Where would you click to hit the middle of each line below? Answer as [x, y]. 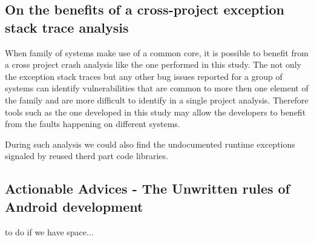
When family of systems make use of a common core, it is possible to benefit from [157, 52]
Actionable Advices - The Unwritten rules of [147, 188]
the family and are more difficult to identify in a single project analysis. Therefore [157, 100]
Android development [74, 206]
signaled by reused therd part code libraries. [87, 156]
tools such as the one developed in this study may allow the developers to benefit [155, 112]
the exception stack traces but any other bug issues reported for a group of [144, 76]
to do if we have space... [49, 231]
